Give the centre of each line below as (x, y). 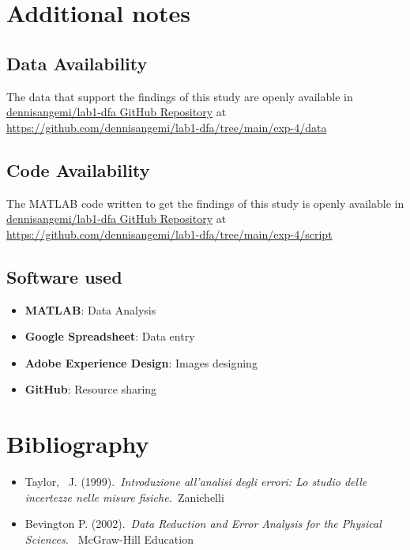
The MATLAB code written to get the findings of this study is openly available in (205, 203)
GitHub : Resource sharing (91, 389)
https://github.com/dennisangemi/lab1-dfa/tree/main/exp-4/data (167, 127)
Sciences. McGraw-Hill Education (109, 539)
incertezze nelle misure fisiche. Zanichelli (124, 497)
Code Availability (78, 170)
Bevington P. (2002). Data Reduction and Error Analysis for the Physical (203, 524)
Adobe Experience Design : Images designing (141, 362)
